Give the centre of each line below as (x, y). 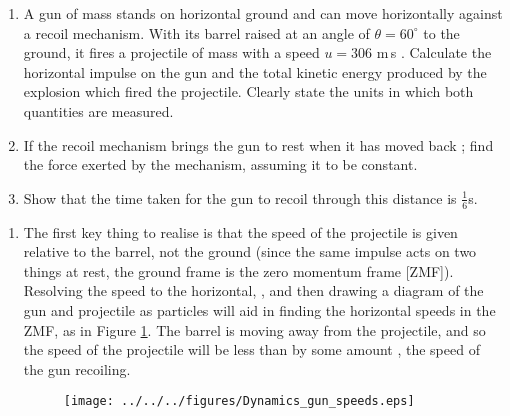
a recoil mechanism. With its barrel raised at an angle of (196, 32)
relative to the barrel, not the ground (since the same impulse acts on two (250, 251)
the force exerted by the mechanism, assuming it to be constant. (220, 164)
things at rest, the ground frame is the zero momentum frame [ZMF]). (238, 270)
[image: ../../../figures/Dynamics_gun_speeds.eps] (239, 401)
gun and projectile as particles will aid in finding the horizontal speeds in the (259, 309)
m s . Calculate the (434, 52)
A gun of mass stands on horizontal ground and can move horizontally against (263, 13)
